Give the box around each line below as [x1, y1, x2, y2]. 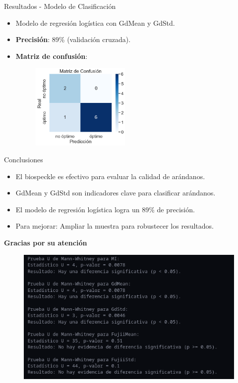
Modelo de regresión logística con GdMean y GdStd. [15, 17, 175, 28]
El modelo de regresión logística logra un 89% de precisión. [15, 204, 195, 214]
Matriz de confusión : [15, 50, 88, 61]
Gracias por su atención [4, 237, 87, 247]
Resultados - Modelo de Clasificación [4, 1, 116, 11]
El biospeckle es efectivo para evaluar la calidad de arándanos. [15, 171, 205, 181]
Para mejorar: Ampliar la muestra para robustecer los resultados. [15, 221, 214, 231]
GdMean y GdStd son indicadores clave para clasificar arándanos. [15, 188, 216, 198]
